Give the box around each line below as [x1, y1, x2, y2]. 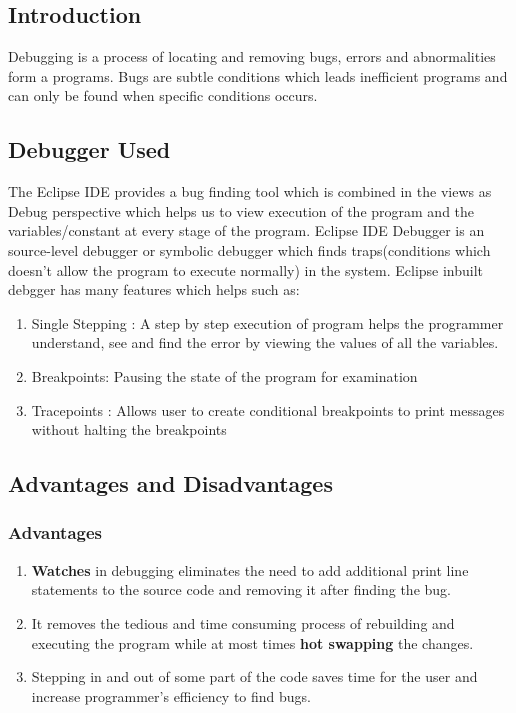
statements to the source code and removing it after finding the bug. [31, 579, 451, 600]
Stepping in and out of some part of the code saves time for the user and [31, 666, 478, 687]
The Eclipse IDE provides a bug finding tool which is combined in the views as [8, 181, 492, 202]
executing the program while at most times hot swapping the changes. [31, 632, 474, 653]
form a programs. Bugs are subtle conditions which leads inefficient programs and [8, 65, 508, 86]
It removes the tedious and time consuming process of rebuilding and [31, 612, 455, 633]
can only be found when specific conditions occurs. [8, 85, 318, 106]
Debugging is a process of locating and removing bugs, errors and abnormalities [8, 46, 496, 67]
